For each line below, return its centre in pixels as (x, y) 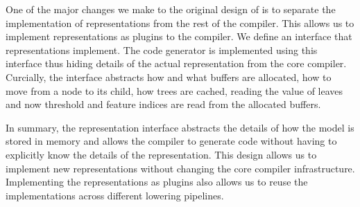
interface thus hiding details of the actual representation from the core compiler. (176, 63)
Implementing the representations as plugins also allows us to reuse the (157, 182)
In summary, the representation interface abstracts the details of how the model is (180, 127)
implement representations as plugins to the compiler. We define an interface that (179, 36)
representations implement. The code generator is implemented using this (162, 49)
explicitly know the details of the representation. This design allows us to (161, 154)
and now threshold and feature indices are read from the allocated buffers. (163, 104)
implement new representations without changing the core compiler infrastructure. (180, 168)
